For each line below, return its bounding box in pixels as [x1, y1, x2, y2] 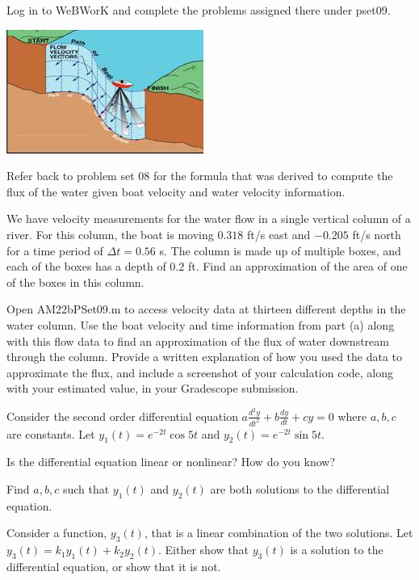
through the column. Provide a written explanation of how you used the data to [6, 348, 403, 365]
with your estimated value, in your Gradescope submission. [6, 380, 299, 397]
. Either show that [158, 541, 249, 558]
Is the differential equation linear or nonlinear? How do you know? [6, 453, 336, 470]
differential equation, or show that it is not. [6, 558, 221, 575]
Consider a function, [6, 524, 107, 541]
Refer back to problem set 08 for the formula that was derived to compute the [6, 167, 393, 184]
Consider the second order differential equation [6, 407, 238, 424]
